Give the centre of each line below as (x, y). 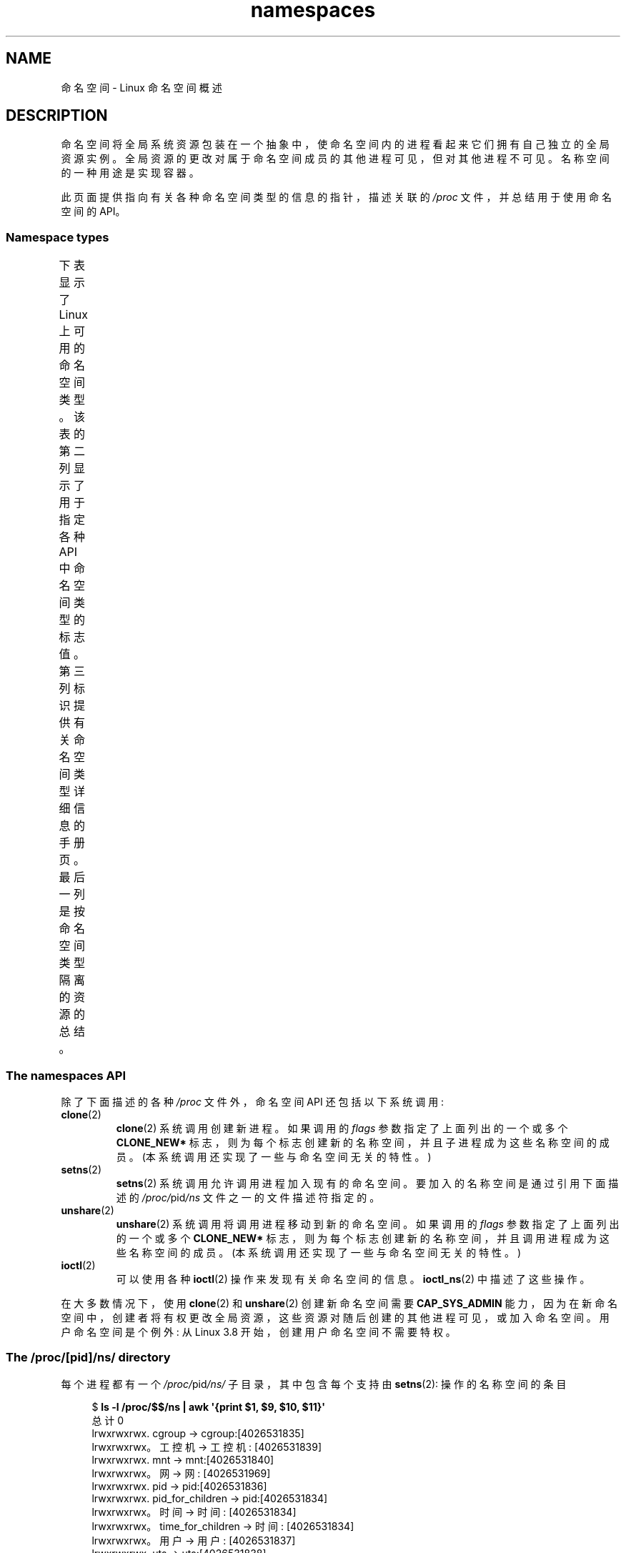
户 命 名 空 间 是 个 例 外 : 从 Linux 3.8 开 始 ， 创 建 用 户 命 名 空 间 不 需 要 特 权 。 (258, 1331)
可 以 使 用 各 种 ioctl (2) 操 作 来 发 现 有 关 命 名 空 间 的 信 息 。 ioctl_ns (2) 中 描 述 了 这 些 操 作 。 (353, 1279)
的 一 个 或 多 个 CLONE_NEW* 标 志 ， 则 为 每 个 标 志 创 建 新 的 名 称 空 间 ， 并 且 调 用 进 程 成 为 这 (363, 1238)
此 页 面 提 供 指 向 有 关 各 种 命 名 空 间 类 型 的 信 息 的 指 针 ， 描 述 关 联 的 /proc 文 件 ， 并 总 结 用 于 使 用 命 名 (336, 197)
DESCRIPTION (57, 116)
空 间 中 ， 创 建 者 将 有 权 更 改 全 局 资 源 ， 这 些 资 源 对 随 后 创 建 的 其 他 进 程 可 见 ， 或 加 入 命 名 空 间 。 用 (335, 1317)
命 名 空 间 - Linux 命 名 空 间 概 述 (141, 87)
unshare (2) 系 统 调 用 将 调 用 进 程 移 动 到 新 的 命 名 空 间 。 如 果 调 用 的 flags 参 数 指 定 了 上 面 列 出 (368, 1224)
